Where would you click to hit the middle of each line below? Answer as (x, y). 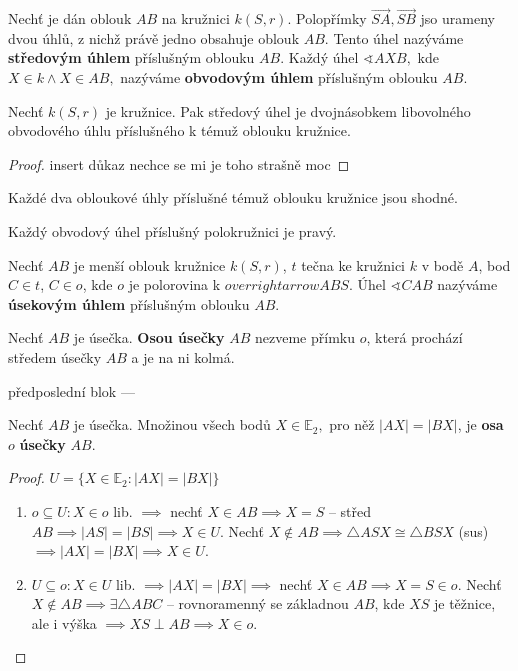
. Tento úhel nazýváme (394, 37)
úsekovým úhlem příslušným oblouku (129, 303)
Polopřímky (331, 18)
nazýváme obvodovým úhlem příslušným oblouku (279, 77)
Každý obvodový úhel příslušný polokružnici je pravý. (172, 230)
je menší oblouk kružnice (149, 264)
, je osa (480, 424)
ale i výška (64, 622)
